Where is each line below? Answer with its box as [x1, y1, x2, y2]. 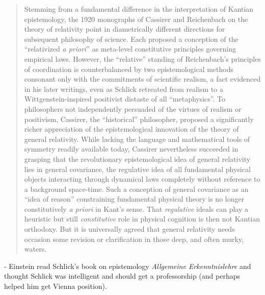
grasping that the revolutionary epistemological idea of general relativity [24, 153, 251, 164]
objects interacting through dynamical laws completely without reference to [24, 174, 260, 184]
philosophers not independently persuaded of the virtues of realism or [24, 103, 242, 114]
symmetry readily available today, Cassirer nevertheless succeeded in [24, 143, 238, 154]
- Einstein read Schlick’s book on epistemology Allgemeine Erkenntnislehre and [4, 260, 251, 271]
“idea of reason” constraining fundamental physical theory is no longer [24, 193, 245, 204]
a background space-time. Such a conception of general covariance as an [24, 183, 249, 194]
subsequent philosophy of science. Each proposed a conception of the [24, 33, 238, 44]
